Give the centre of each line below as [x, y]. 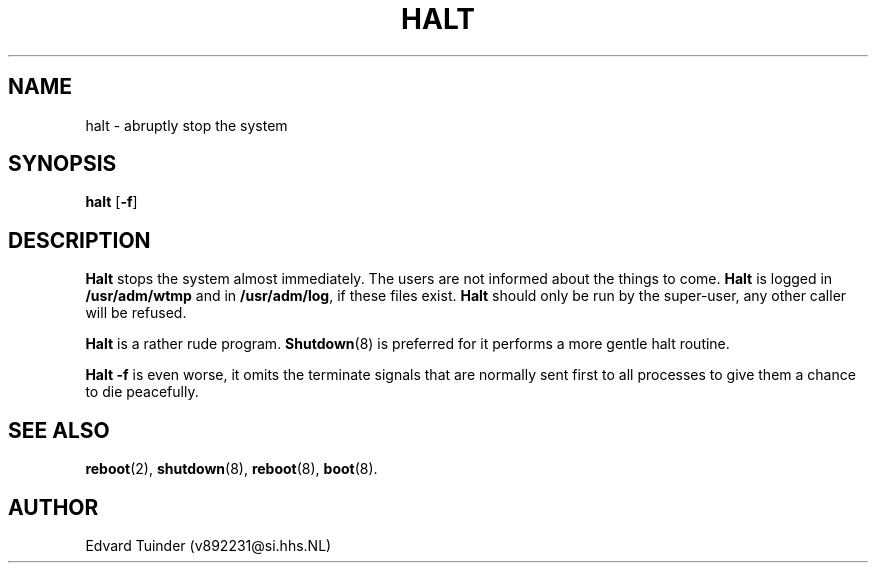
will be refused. [136, 313]
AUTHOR [53, 507]
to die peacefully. [142, 392]
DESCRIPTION [79, 240]
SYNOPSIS [62, 164]
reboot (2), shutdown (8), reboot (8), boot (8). [231, 469]
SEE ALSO [59, 430]
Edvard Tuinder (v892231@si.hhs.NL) [208, 545]
